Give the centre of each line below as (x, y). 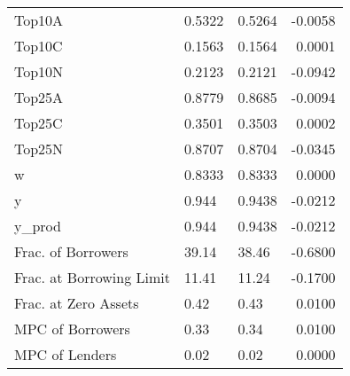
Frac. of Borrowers (71, 251)
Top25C (39, 123)
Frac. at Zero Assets (77, 303)
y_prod (38, 226)
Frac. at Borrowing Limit (92, 277)
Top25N (39, 149)
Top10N (39, 71)
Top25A (39, 97)
